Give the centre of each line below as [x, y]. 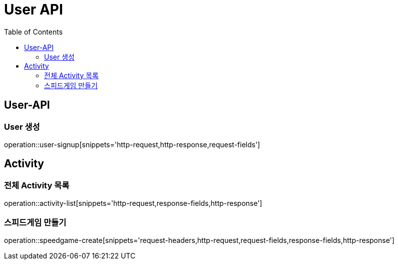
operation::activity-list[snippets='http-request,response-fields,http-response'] [133, 203]
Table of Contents [34, 32]
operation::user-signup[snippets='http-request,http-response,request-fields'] [132, 144]
